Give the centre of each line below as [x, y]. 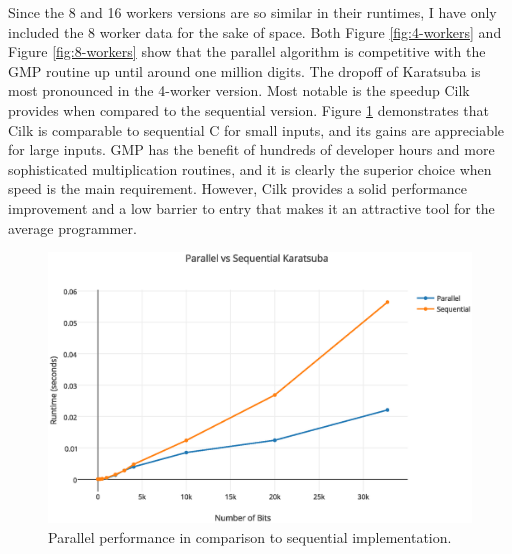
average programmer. [72, 227]
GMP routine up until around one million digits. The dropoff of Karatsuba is [244, 70]
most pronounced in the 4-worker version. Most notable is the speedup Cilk [239, 90]
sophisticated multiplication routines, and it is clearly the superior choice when [250, 168]
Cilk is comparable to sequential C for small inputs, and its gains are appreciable [256, 129]
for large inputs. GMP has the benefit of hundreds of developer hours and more [251, 149]
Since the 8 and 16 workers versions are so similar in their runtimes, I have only [252, 12]
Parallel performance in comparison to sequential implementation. [250, 536]
